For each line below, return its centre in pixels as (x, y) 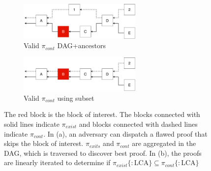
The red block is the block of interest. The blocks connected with (102, 114)
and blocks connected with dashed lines (138, 124)
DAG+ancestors (81, 45)
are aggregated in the (164, 143)
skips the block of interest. (44, 143)
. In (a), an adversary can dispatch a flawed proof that (125, 133)
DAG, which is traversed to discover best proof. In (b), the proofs (103, 153)
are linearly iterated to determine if (57, 162)
